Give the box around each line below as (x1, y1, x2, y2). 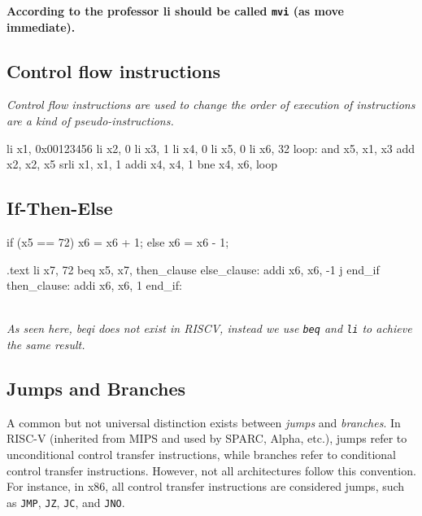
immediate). (7, 18, 76, 35)
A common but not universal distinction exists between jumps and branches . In (7, 413, 401, 431)
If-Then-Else (7, 195, 113, 221)
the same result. (7, 336, 85, 353)
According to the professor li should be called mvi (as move (7, 2, 344, 19)
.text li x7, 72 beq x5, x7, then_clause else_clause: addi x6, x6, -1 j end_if (7, 260, 380, 278)
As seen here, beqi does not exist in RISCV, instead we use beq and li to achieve (7, 320, 412, 337)
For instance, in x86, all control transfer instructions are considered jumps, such (7, 478, 405, 495)
